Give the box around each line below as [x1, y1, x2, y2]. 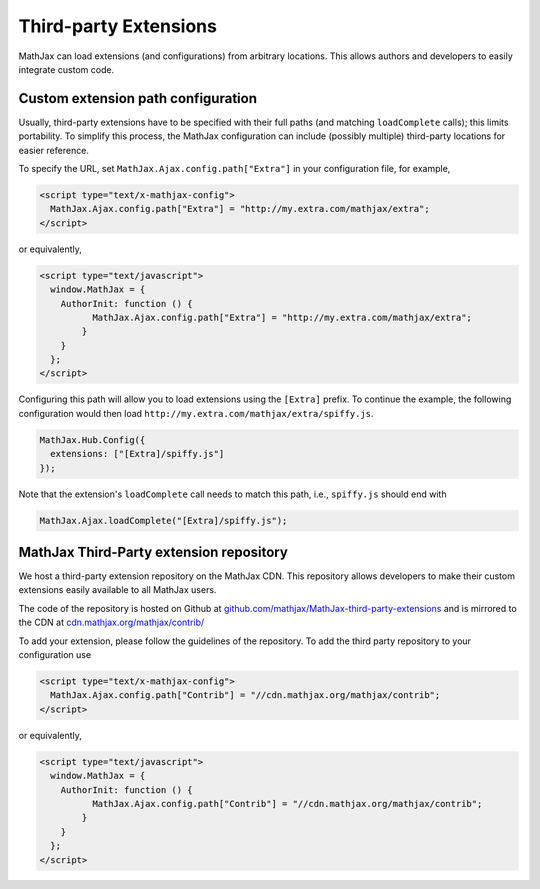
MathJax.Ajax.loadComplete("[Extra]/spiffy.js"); [39, 515, 288, 526]
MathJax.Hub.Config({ [39, 434, 146, 445]
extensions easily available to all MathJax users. [18, 584, 217, 596]
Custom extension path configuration [18, 90, 257, 107]
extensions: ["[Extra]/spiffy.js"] [50, 448, 225, 460]
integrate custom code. [18, 63, 115, 75]
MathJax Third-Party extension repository [18, 544, 289, 560]
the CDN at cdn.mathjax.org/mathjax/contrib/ [18, 616, 205, 629]
